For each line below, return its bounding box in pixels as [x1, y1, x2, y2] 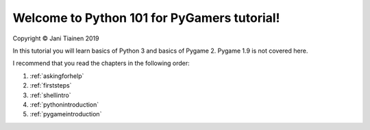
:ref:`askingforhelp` [29, 72, 84, 80]
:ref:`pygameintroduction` [29, 110, 102, 118]
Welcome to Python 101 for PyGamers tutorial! [12, 10, 280, 25]
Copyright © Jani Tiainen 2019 [12, 34, 99, 42]
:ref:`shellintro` [29, 91, 71, 99]
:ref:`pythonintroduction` [29, 100, 99, 109]
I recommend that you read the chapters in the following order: [12, 59, 190, 68]
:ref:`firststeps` [29, 81, 72, 90]
